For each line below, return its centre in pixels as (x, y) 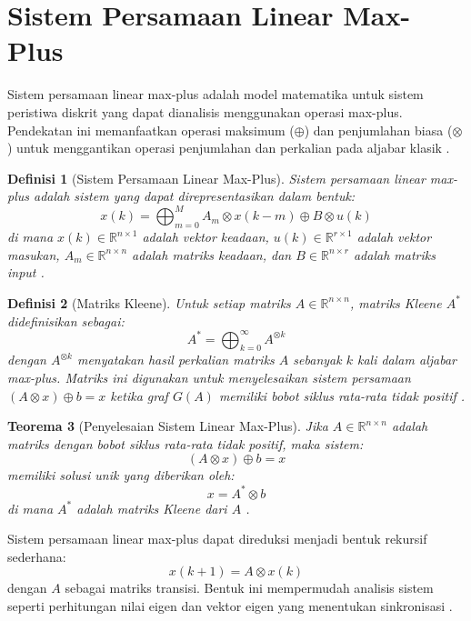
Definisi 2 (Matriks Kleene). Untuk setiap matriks (149, 302)
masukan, (34, 254)
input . (26, 272)
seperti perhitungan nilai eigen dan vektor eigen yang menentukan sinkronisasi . (230, 605)
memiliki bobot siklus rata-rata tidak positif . (342, 395)
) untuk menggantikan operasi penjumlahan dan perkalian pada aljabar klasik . (229, 148)
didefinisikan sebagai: (66, 321)
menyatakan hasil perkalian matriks (175, 360)
